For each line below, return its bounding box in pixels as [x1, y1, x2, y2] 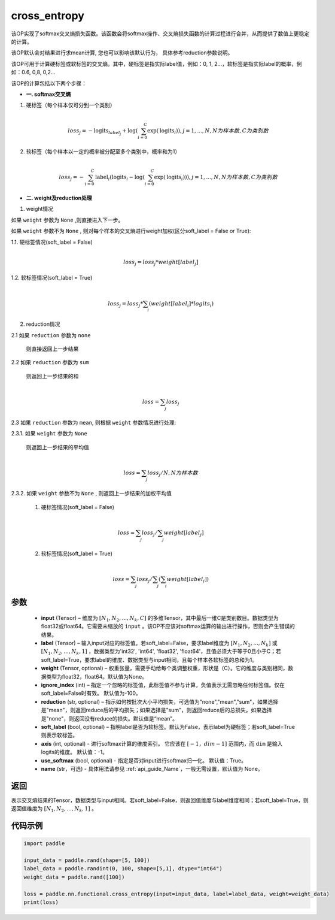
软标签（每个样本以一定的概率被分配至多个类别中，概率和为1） [26, 148, 181, 155]
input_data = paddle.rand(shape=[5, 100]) [23, 857, 150, 864]
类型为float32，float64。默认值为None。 [45, 673, 148, 680]
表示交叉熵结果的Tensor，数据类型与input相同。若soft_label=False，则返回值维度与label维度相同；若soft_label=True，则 [11, 797, 309, 804]
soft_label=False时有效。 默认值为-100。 [41, 689, 142, 697]
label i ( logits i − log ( [95, 174, 145, 182]
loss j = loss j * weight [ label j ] [123, 258, 199, 267]
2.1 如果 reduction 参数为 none [11, 331, 91, 338]
